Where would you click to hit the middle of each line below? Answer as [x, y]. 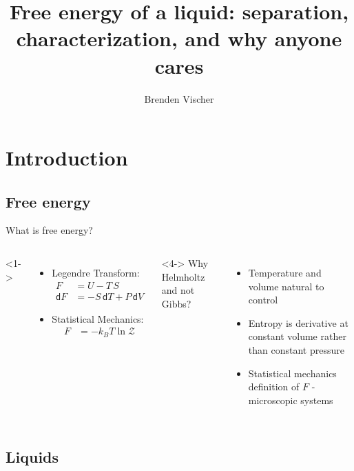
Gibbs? [176, 303]
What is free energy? [49, 230]
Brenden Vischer [179, 98]
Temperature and [285, 273]
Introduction [67, 158]
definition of [274, 387]
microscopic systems [291, 400]
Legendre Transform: [96, 273]
